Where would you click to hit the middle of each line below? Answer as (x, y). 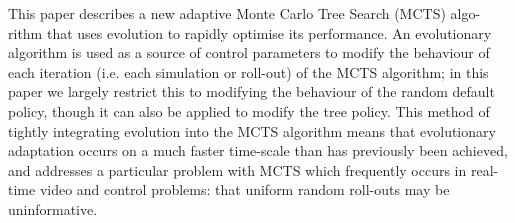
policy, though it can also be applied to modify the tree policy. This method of (249, 110)
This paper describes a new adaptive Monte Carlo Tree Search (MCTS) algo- (244, 13)
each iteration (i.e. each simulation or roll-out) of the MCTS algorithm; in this (248, 71)
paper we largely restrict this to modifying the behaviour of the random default (251, 91)
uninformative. (53, 208)
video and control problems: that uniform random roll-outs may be (244, 189)
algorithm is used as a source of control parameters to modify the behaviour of (249, 52)
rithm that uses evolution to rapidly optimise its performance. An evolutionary (250, 32)
